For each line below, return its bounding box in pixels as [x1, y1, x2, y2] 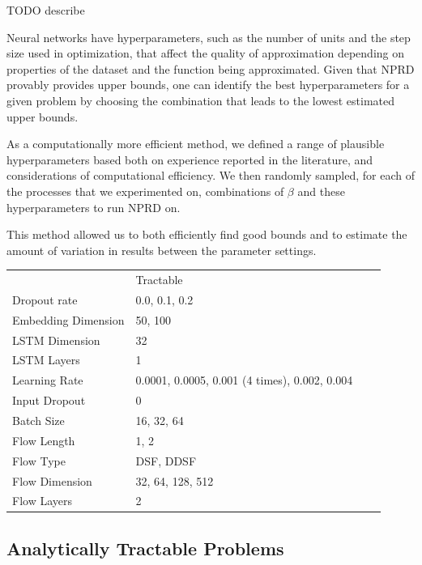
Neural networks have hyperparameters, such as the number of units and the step [6, 28, 411, 45]
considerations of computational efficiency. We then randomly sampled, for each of [6, 167, 415, 184]
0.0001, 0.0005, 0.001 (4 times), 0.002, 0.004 [135, 372, 353, 389]
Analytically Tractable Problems [6, 535, 284, 560]
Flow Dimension [12, 472, 92, 489]
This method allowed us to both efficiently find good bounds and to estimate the [6, 226, 407, 243]
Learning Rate [12, 372, 83, 389]
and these [297, 182, 345, 199]
